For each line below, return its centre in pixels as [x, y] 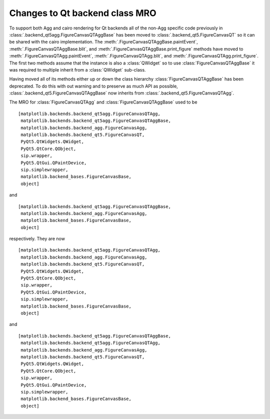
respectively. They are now [37, 239]
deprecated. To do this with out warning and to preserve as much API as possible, [94, 86]
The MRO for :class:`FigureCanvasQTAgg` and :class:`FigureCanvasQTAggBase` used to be [103, 102]
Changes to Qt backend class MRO [83, 13]
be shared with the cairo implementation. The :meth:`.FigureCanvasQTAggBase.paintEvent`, [104, 42]
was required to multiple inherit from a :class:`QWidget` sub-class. [77, 69]
